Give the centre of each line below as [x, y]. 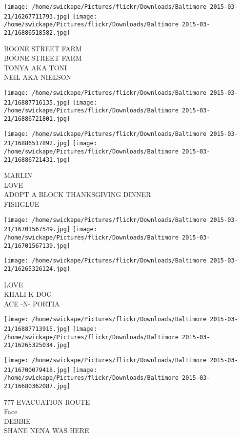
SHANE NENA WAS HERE [47, 430]
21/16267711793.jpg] [37, 16]
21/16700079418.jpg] [37, 370]
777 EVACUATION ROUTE [47, 402]
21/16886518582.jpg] [37, 33]
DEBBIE [17, 421]
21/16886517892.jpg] [37, 143]
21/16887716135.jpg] [37, 102]
